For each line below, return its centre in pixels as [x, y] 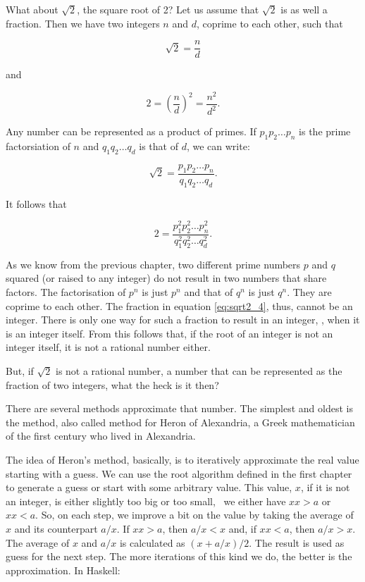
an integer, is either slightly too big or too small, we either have [146, 501]
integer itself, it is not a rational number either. [108, 347]
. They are [309, 292]
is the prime [325, 131]
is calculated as [152, 542]
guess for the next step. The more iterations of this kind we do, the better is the [179, 556]
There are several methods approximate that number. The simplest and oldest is [179, 408]
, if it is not [325, 487]
